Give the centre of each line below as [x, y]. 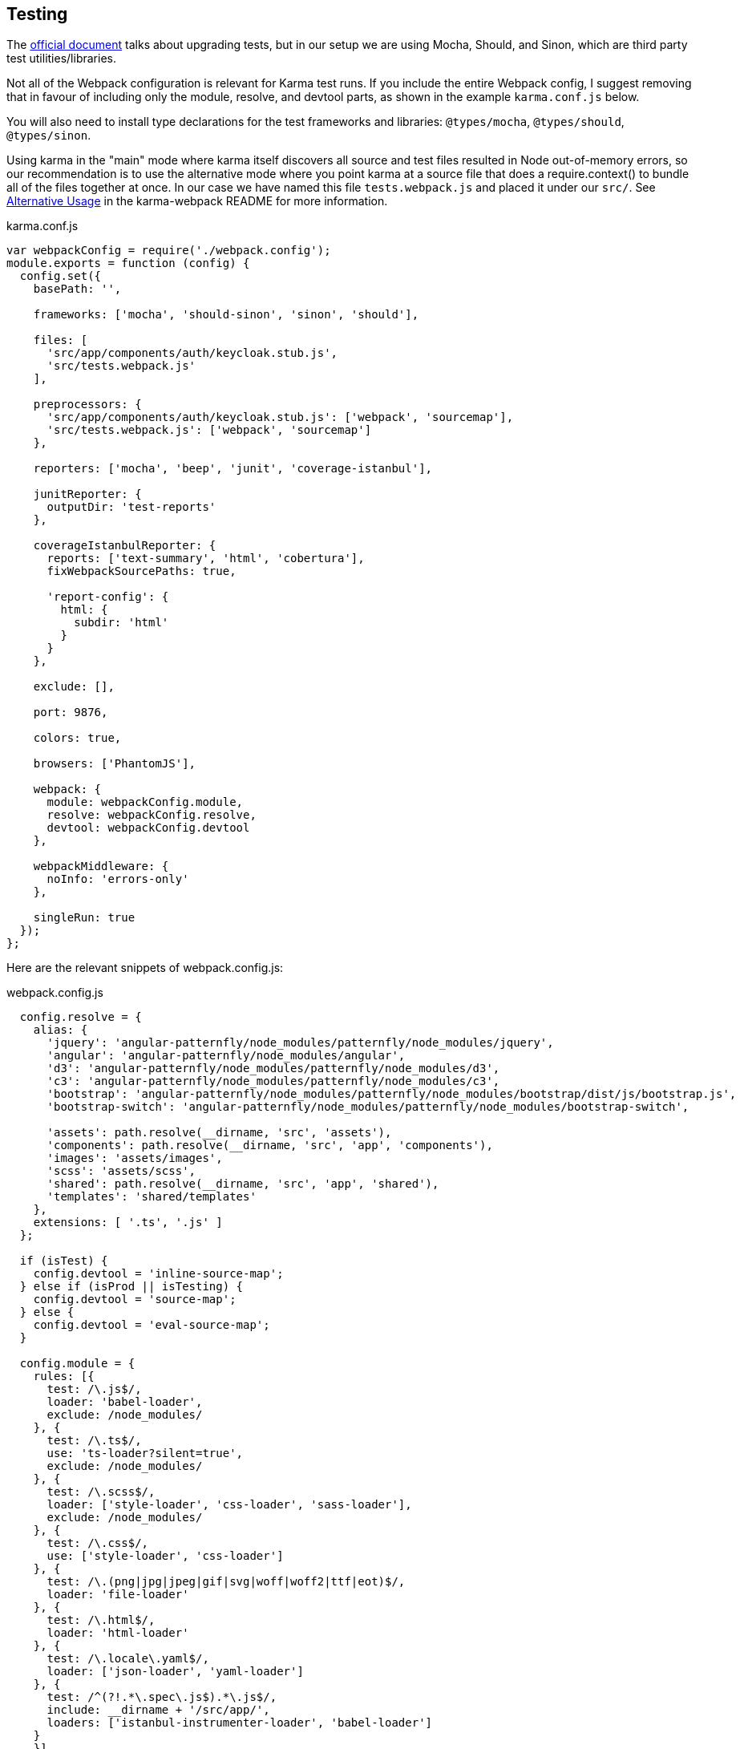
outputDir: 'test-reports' [131, 507]
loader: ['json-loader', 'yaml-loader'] [175, 1672]
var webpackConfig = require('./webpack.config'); [169, 251]
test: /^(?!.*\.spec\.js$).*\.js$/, [162, 1697]
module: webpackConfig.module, [145, 802]
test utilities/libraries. [61, 59]
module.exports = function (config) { [128, 263]
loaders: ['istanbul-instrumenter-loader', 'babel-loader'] [240, 1723]
